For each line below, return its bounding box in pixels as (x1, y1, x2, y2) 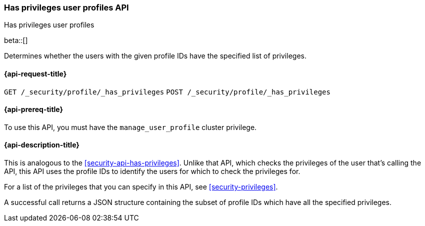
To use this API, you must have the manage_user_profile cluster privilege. (4, 122, 257, 131)
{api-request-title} (4, 69, 67, 78)
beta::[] (4, 36, 28, 45)
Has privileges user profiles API (4, 2, 129, 12)
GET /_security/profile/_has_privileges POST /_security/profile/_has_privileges (4, 87, 330, 96)
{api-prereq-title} (4, 105, 63, 114)
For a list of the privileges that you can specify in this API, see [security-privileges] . (4, 182, 278, 191)
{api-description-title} (4, 140, 79, 149)
